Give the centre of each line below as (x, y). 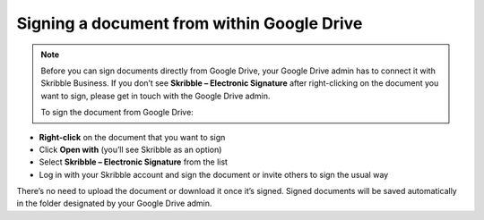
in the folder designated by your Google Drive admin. (114, 203)
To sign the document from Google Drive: (117, 113)
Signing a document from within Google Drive (190, 23)
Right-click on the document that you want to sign (132, 137)
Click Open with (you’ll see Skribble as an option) (130, 149)
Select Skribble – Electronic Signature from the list (134, 162)
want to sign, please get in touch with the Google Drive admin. (156, 96)
